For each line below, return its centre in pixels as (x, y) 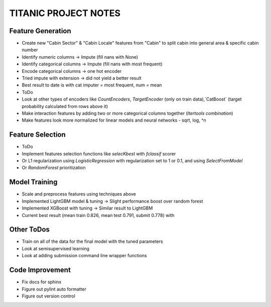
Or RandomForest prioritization (54, 168)
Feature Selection (38, 135)
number (30, 50)
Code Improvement (40, 270)
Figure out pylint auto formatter (54, 289)
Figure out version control (48, 296)
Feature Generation (40, 31)
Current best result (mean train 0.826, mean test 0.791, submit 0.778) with (98, 215)
